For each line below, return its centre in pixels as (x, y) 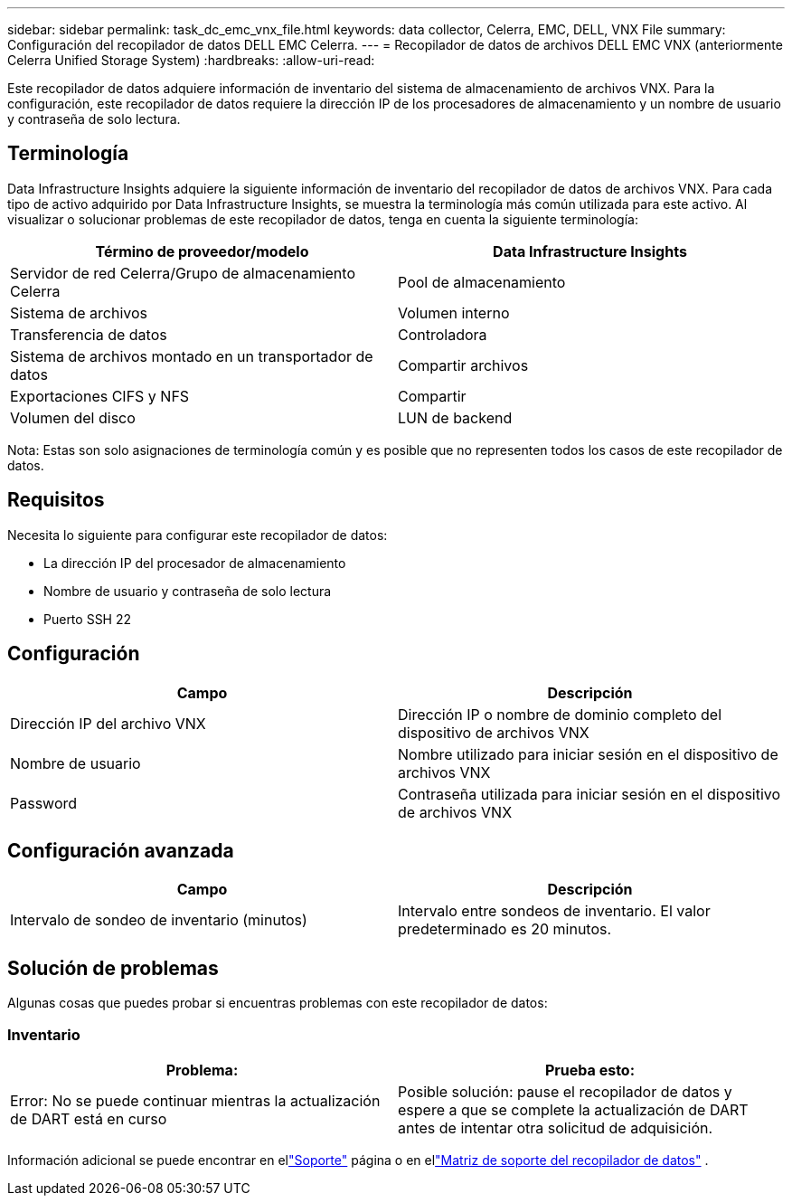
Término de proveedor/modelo (202, 251)
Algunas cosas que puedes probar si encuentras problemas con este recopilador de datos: (278, 1003)
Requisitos (56, 500)
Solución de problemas (113, 968)
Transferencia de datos (89, 334)
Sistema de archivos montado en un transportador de (192, 356)
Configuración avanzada (121, 850)
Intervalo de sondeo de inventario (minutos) (159, 920)
